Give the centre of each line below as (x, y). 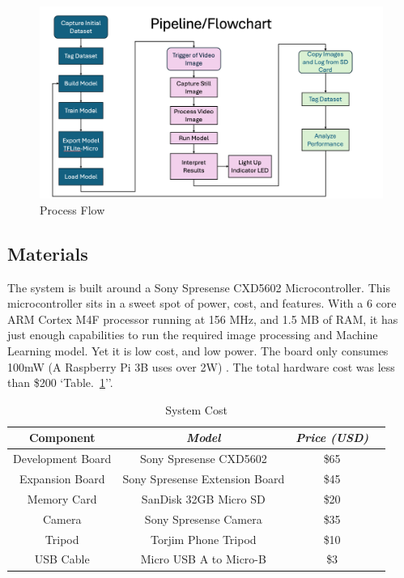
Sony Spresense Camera (203, 518)
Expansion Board (62, 479)
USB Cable (62, 559)
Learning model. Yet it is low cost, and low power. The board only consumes (198, 351)
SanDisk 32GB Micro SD (203, 498)
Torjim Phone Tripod (203, 539)
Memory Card (62, 498)
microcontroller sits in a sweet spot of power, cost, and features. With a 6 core (202, 303)
